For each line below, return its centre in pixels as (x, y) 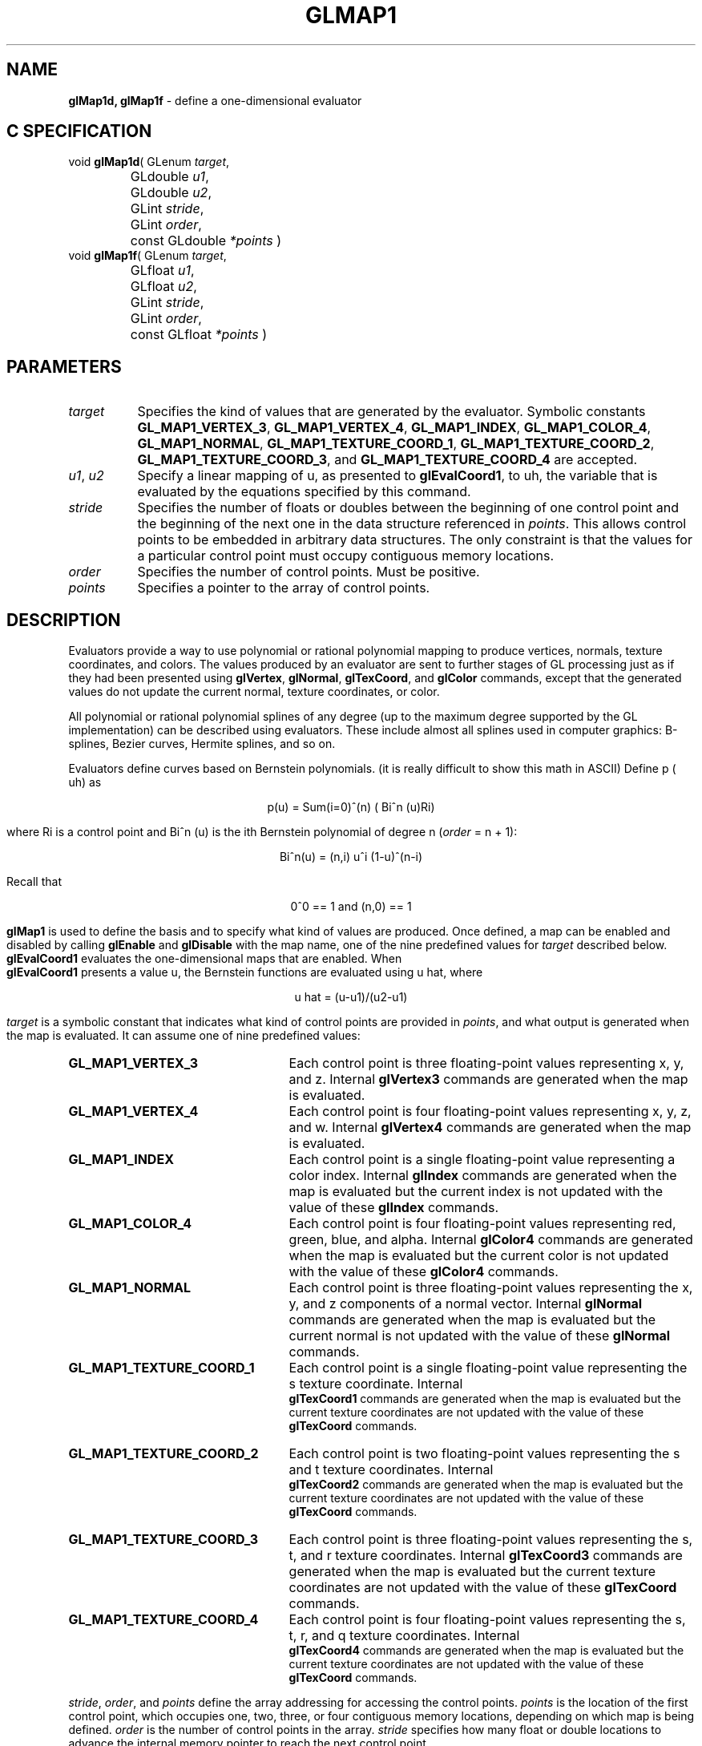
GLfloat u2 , (163, 287)
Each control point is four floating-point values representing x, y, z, (490, 1111)
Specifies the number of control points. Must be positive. (309, 572)
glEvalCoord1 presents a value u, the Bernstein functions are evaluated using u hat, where (245, 972)
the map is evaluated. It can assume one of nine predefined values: (184, 1036)
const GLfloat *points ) (199, 335)
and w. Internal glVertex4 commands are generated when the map (490, 1128)
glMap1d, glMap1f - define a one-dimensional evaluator (215, 100)
